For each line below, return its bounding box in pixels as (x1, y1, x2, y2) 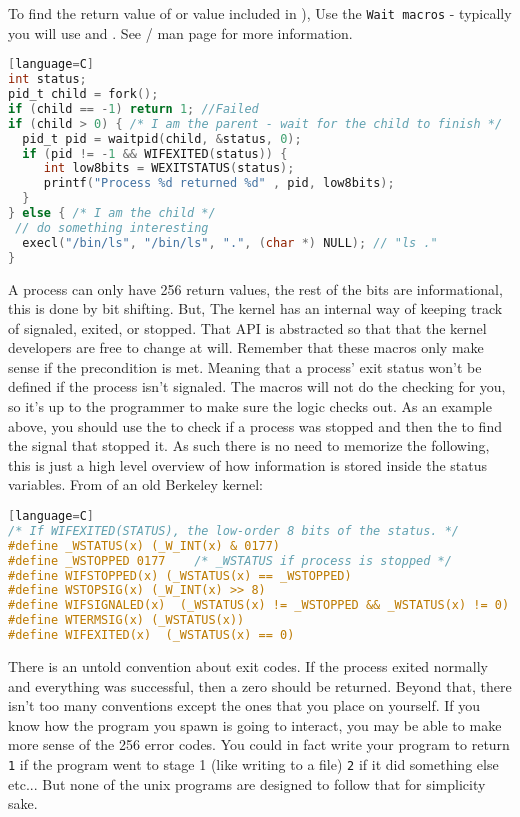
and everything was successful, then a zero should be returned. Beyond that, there (8, 675, 512, 696)
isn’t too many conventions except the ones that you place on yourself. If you (8, 695, 481, 716)
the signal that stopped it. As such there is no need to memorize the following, (8, 435, 490, 456)
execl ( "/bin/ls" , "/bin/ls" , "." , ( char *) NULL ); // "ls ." (22, 235, 438, 250)
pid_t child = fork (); (8, 87, 159, 101)
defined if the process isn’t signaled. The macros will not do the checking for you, (8, 376, 506, 397)
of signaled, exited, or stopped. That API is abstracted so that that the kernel (8, 317, 487, 338)
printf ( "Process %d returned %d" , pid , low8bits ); (43, 176, 395, 191)
